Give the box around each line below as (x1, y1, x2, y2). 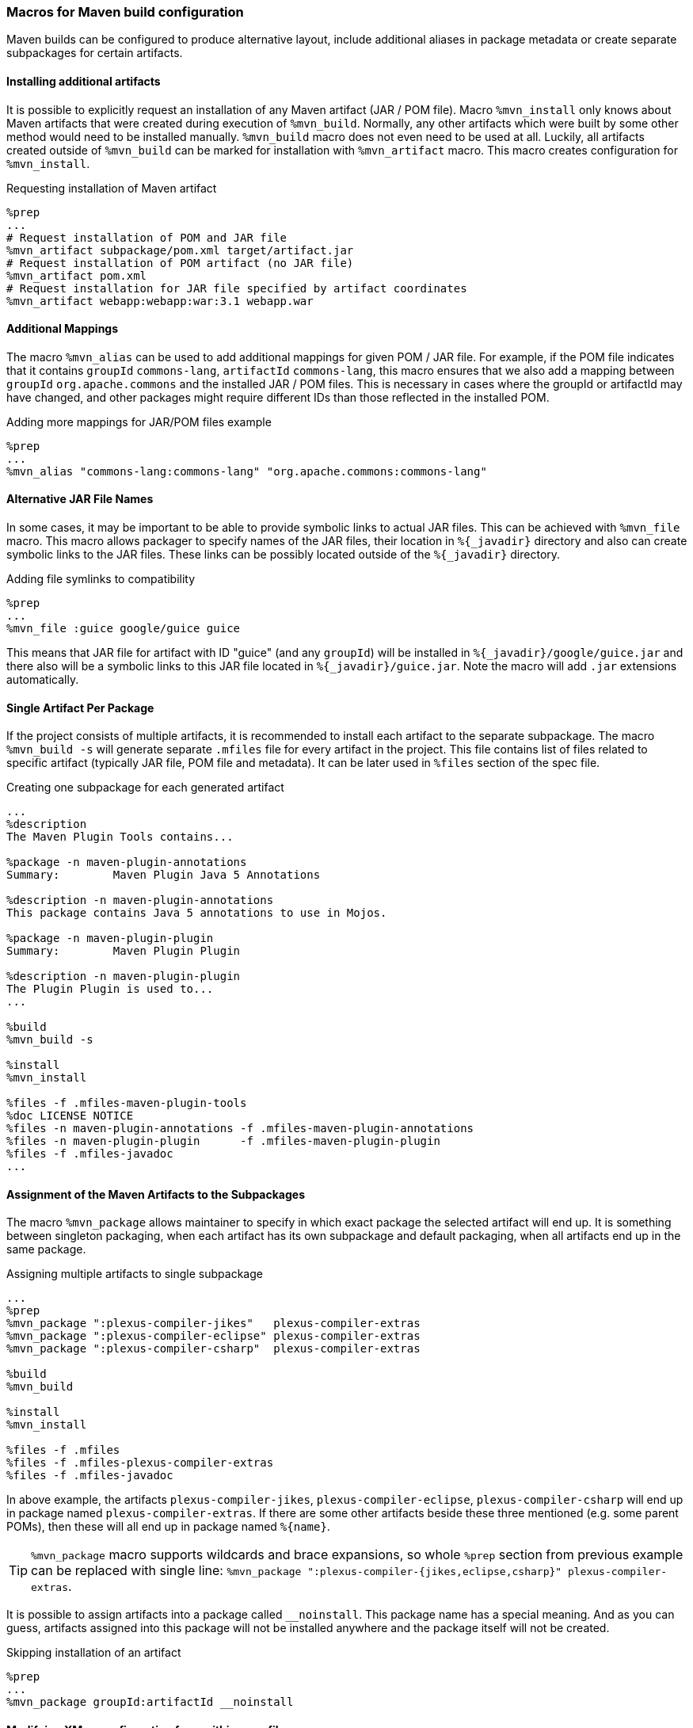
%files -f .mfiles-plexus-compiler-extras (6, 1456, 274, 1470)
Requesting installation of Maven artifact (6, 181, 217, 195)
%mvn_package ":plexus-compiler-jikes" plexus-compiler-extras (6, 1317, 421, 1330)
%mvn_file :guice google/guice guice (6, 622, 241, 635)
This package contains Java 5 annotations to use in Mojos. (6, 906, 387, 920)
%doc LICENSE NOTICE (6, 1109, 134, 1123)
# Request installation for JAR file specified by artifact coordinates (6, 281, 467, 295)
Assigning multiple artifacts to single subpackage (6, 1267, 263, 1281)
